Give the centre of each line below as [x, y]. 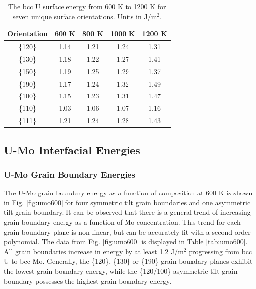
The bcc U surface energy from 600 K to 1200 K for [87, 6]
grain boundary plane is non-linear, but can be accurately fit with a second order [127, 232]
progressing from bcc [220, 251]
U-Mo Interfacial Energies [72, 149]
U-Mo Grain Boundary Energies [70, 174]
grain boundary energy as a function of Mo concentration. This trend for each [122, 222]
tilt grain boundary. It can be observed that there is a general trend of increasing [127, 212]
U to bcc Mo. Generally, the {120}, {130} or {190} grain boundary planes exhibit [128, 261]
